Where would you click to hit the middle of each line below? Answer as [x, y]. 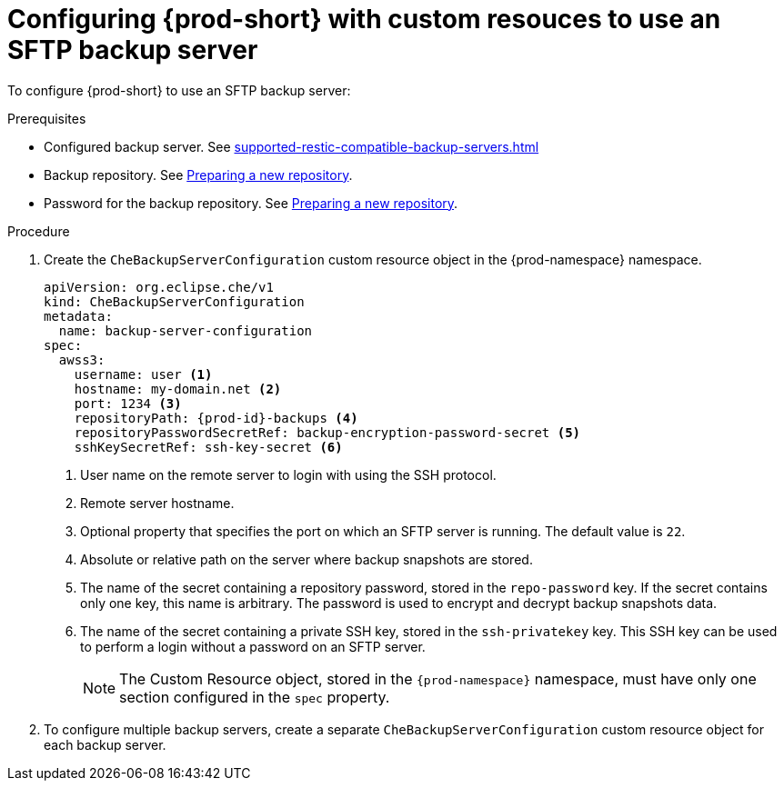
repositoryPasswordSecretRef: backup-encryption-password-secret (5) [327, 432]
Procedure [39, 231]
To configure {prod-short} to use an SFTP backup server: [179, 90]
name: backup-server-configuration [186, 330]
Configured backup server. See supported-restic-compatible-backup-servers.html [291, 146]
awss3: [82, 359]
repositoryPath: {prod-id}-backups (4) [216, 418]
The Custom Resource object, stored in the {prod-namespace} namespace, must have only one [438, 678]
